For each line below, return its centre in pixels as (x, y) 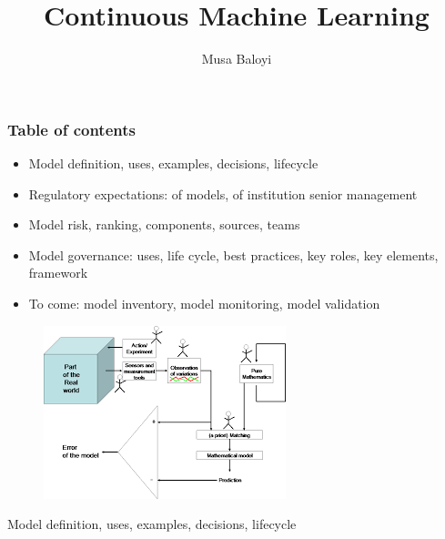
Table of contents (71, 129)
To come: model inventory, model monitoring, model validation (204, 303)
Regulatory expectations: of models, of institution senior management (223, 193)
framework (58, 273)
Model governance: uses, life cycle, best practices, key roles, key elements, (233, 254)
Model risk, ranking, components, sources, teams (164, 224)
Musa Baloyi (237, 59)
